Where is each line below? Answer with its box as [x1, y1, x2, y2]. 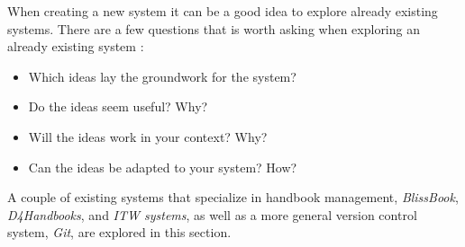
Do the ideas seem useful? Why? [28, 97, 208, 116]
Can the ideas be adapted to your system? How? [28, 157, 297, 176]
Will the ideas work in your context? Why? [28, 127, 268, 146]
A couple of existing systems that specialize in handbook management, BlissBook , [7, 188, 459, 207]
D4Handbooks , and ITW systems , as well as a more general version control [7, 205, 417, 224]
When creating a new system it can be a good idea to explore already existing [7, 2, 438, 20]
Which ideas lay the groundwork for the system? [28, 66, 296, 85]
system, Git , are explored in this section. [7, 223, 232, 242]
